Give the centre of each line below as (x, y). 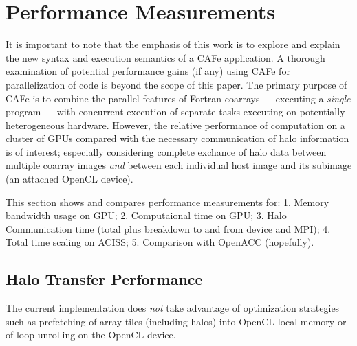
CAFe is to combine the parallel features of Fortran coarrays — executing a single (178, 98)
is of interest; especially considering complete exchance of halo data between (166, 151)
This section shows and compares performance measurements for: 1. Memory (167, 201)
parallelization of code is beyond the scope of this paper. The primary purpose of (176, 84)
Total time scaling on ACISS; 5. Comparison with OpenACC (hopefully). (160, 242)
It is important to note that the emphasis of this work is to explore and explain (173, 44)
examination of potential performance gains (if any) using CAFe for (148, 71)
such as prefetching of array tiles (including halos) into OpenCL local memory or (176, 321)
